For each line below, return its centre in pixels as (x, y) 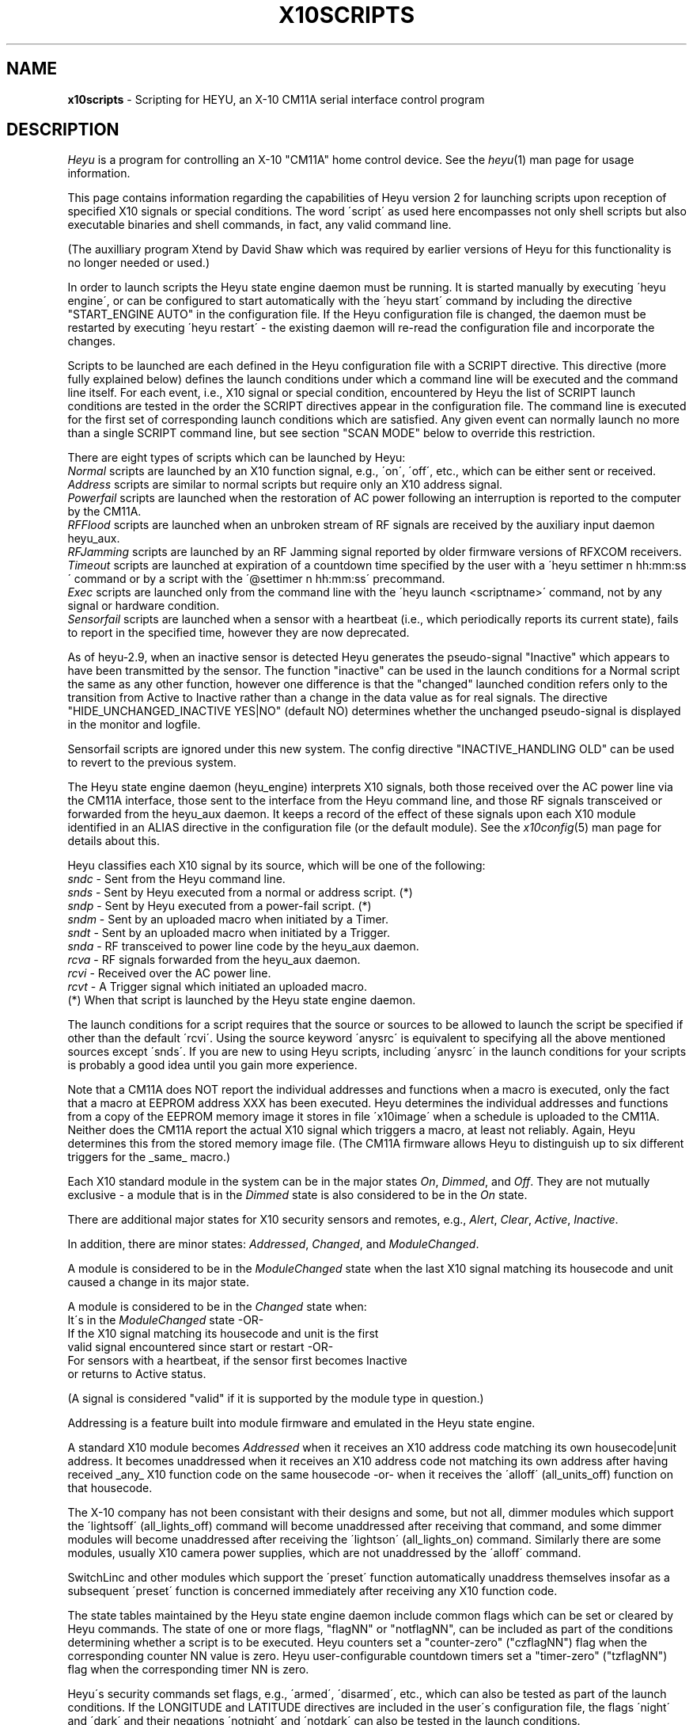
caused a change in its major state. (159, 1282)
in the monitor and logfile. (134, 725)
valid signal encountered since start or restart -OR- (201, 1347)
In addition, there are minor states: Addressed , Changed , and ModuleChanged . (273, 1244)
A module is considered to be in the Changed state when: (217, 1307)
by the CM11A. (104, 512)
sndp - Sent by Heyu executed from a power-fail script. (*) (220, 906)
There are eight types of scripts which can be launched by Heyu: (237, 458)
